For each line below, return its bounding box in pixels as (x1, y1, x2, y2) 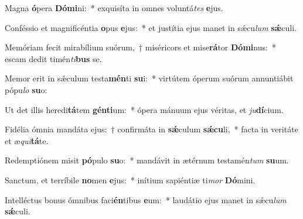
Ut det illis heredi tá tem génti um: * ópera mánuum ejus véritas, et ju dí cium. (5, 103, 284, 115)
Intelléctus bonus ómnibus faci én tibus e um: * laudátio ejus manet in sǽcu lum (5, 193, 287, 206)
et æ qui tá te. (5, 134, 49, 146)
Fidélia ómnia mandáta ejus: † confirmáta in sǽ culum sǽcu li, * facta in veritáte (5, 123, 298, 135)
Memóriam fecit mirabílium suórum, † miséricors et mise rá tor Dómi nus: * (5, 41, 276, 53)
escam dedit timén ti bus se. (5, 52, 102, 64)
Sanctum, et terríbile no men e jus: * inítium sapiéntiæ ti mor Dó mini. (5, 173, 256, 186)
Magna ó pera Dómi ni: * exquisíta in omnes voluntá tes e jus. (5, 2, 223, 13)
